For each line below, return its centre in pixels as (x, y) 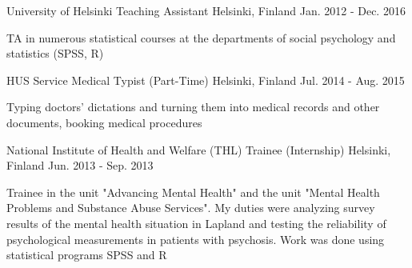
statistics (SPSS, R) (55, 53)
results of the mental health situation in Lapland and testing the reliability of (196, 223)
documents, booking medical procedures (104, 122)
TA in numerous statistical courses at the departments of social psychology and (201, 37)
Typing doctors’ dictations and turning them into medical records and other (193, 107)
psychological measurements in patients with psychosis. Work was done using (196, 239)
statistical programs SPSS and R (87, 255)
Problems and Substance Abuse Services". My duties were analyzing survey (191, 208)
